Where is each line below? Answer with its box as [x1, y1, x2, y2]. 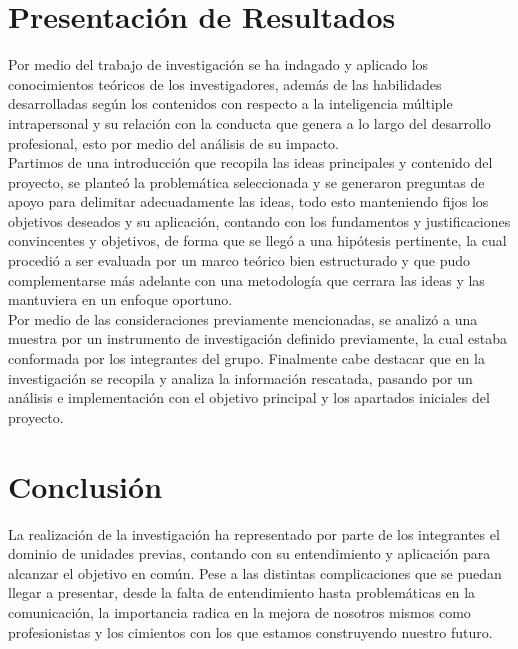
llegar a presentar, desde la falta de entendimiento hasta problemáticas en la [8, 582, 476, 603]
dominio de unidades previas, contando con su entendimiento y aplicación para [8, 543, 491, 564]
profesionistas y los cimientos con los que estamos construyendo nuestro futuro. [8, 621, 493, 642]
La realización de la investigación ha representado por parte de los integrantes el [8, 523, 500, 544]
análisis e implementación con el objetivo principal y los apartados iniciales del [8, 387, 490, 408]
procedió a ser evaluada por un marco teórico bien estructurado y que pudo [8, 250, 471, 271]
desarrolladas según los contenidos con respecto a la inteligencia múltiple [8, 93, 453, 114]
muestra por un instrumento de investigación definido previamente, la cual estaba [8, 328, 508, 349]
